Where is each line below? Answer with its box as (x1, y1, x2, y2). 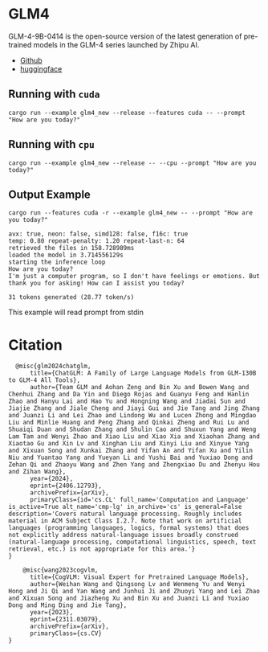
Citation (8, 335, 63, 354)
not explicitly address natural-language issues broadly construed (8, 531, 239, 539)
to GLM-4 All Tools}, (8, 376, 81, 384)
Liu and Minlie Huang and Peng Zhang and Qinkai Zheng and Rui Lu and (8, 419, 250, 427)
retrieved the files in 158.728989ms (8, 244, 135, 252)
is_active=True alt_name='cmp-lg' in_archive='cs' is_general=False (8, 503, 242, 511)
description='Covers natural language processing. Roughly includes (8, 510, 242, 519)
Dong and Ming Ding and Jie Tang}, (8, 601, 128, 609)
